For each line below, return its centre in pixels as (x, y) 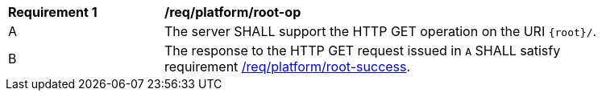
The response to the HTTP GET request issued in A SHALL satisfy (363, 51)
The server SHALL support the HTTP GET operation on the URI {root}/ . (381, 31)
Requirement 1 (53, 12)
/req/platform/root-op (233, 12)
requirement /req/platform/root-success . (288, 67)
